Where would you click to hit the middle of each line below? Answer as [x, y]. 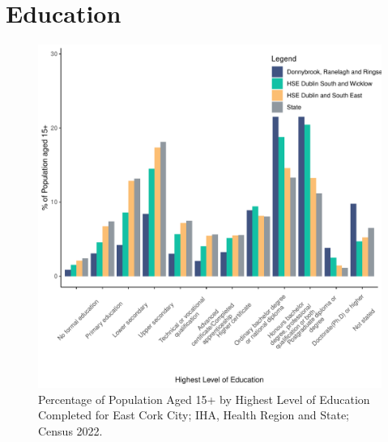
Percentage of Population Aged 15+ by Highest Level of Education [204, 399]
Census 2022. [70, 430]
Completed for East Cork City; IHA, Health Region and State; [194, 415]
